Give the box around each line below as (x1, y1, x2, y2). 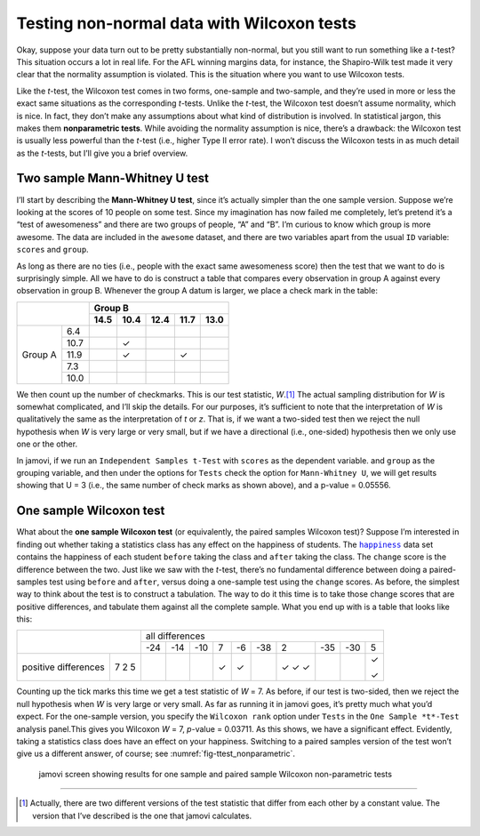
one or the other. (16, 438, 78, 449)
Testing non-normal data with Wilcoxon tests (16, 13, 357, 33)
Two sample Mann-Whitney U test (16, 171, 209, 186)
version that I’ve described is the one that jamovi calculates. (32, 810, 252, 821)
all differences (145, 630, 205, 642)
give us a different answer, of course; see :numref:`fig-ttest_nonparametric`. (16, 748, 296, 760)
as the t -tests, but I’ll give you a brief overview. (16, 148, 188, 158)
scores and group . (16, 245, 89, 255)
